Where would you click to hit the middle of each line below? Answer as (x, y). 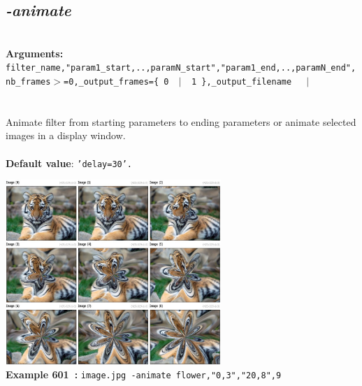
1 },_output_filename (241, 82)
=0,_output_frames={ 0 (116, 82)
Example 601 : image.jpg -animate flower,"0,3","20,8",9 (144, 374)
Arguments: (35, 53)
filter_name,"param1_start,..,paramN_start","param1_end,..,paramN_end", (181, 68)
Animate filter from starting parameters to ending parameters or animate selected (181, 121)
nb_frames (28, 82)
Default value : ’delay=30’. (69, 163)
